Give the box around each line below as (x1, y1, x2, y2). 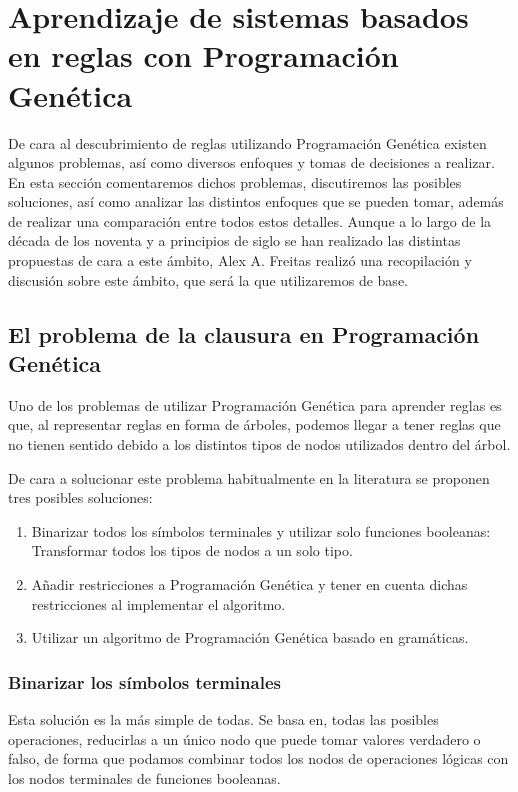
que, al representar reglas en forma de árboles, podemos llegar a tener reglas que (8, 414, 501, 435)
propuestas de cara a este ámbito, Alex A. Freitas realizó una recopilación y (8, 250, 472, 271)
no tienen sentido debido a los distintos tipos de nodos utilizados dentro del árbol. (8, 434, 511, 455)
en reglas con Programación (8, 35, 399, 76)
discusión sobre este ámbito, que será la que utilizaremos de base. (8, 269, 408, 290)
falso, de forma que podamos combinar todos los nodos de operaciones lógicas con (8, 748, 509, 769)
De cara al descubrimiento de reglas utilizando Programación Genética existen (8, 132, 487, 153)
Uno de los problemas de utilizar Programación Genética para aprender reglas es (8, 394, 502, 415)
